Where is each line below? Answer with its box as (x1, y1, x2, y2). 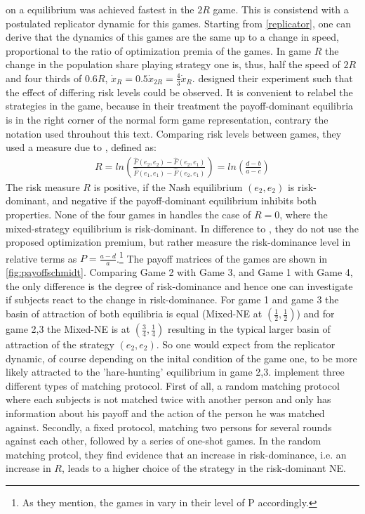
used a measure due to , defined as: (6, 140, 157, 154)
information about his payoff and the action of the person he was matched (6, 406, 325, 420)
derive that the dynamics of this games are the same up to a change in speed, (6, 29, 339, 44)
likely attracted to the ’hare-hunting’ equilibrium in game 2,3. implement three (6, 364, 345, 379)
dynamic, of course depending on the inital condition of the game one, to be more (6, 350, 357, 365)
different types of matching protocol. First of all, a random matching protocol (6, 378, 340, 393)
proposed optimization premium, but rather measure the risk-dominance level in (6, 235, 351, 249)
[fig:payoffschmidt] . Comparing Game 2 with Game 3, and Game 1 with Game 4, (6, 265, 353, 279)
